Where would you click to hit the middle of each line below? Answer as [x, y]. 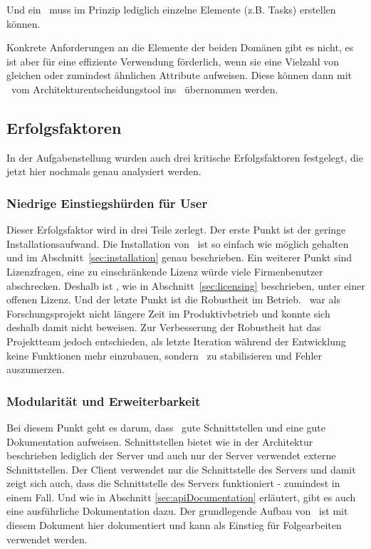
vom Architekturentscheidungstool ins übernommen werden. [145, 89]
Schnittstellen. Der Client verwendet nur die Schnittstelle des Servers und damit [181, 469]
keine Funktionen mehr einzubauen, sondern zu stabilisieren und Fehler [164, 355]
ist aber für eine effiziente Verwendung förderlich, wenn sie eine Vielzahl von [173, 61]
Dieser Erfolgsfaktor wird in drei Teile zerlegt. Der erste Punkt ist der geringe [176, 230]
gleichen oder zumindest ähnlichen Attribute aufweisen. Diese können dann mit [179, 75]
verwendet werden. [47, 539]
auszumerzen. [36, 369]
